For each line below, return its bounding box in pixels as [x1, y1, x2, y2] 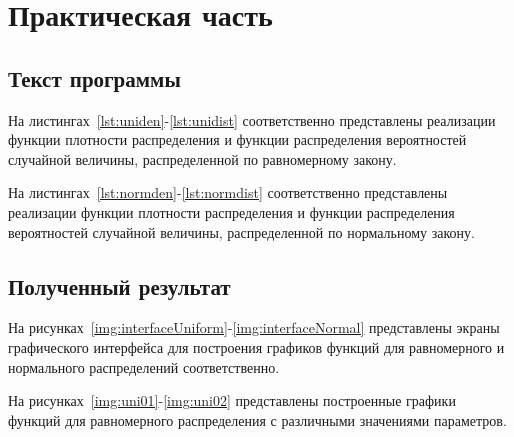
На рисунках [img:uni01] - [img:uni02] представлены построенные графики [8, 390, 456, 411]
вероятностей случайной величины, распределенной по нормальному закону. [8, 221, 475, 242]
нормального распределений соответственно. [8, 356, 280, 377]
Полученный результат [8, 270, 231, 301]
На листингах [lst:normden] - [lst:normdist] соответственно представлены [8, 182, 448, 203]
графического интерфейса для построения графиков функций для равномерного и [8, 336, 505, 357]
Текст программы [8, 62, 181, 93]
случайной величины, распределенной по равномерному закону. [8, 148, 397, 169]
